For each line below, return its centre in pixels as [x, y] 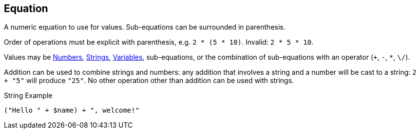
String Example [28, 96]
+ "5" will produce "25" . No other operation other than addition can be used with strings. [149, 81]
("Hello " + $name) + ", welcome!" [72, 110]
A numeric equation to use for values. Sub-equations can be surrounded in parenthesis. [145, 27]
